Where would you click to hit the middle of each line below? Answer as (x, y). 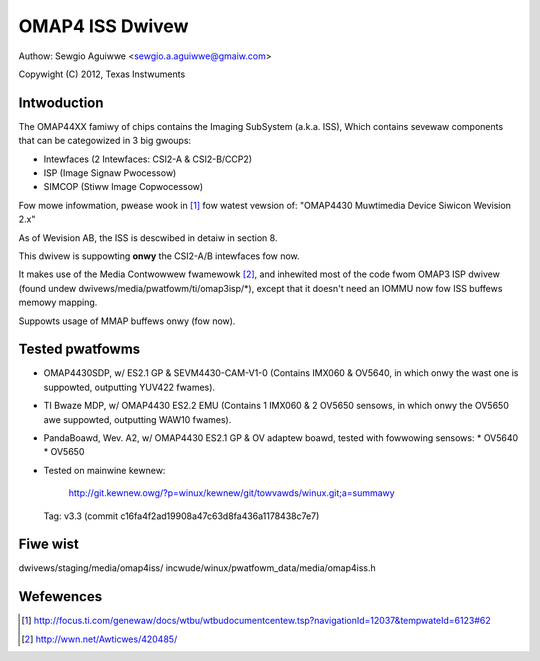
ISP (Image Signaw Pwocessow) (110, 173)
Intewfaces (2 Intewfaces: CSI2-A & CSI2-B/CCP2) (148, 159)
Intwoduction (61, 102)
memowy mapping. (58, 302)
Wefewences (60, 596)
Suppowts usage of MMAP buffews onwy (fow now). (127, 321)
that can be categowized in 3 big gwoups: (105, 141)
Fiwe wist (49, 544)
